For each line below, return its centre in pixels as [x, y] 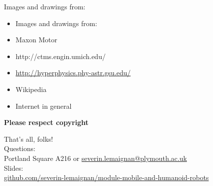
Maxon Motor [36, 40]
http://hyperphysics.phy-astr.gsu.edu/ [73, 73]
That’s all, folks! [29, 139]
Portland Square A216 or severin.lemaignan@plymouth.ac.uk [95, 158]
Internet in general [44, 106]
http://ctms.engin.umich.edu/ [61, 56]
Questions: [20, 148]
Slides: [14, 168]
